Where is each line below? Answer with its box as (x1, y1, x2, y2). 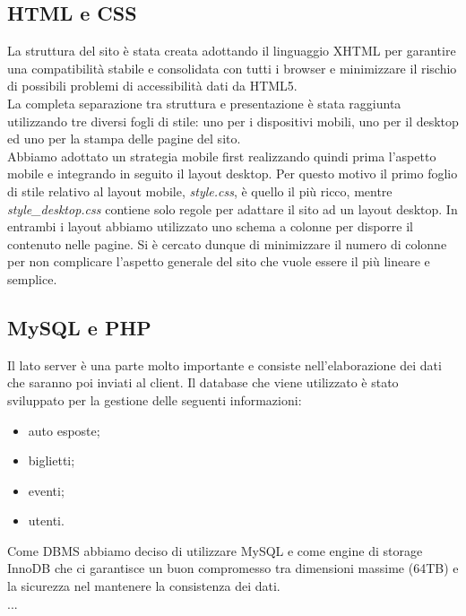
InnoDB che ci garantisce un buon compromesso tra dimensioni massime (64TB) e (7, 559, 459, 577)
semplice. (7, 269, 57, 288)
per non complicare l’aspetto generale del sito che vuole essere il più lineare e (7, 252, 430, 271)
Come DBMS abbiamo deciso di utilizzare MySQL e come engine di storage (7, 541, 423, 560)
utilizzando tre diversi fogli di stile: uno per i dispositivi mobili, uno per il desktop (7, 111, 459, 130)
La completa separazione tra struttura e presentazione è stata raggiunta (7, 93, 401, 112)
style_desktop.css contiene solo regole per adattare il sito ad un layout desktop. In (7, 199, 458, 218)
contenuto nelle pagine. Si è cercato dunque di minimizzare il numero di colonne (7, 234, 447, 253)
